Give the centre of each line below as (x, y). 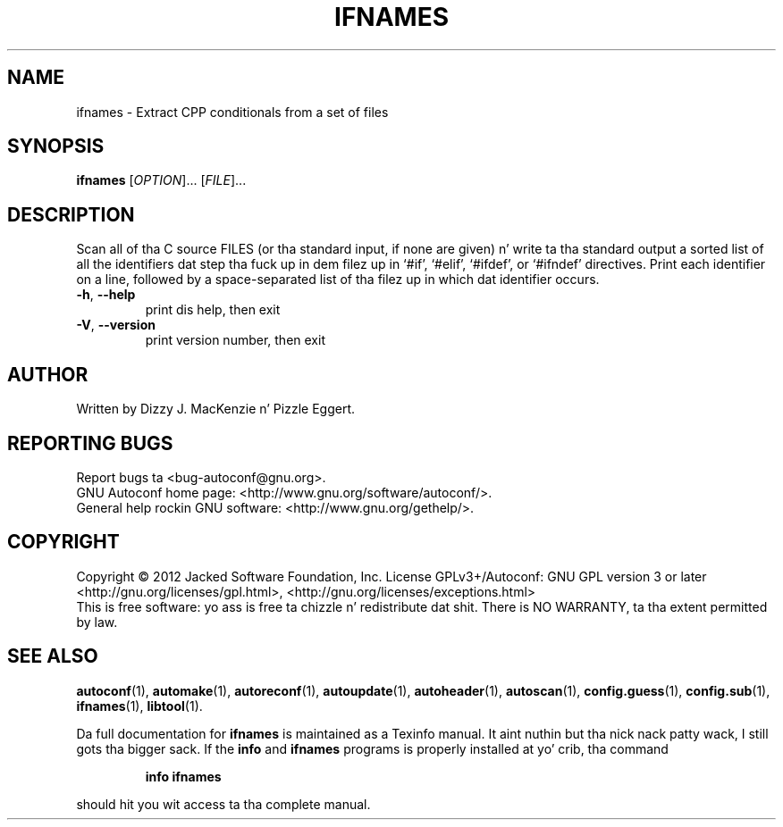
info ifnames (183, 776)
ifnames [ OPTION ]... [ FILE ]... (161, 180)
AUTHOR (48, 374)
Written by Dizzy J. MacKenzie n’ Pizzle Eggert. (215, 409)
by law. (97, 622)
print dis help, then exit (213, 310)
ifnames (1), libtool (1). (139, 706)
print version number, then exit (235, 340)
